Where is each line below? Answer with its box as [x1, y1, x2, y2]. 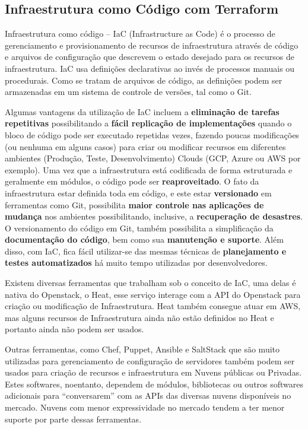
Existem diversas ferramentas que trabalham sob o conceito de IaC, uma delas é [5, 277, 296, 289]
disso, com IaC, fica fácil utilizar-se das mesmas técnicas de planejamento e [5, 244, 287, 257]
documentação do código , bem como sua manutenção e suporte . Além [5, 233, 284, 246]
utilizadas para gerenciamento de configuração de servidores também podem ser [5, 354, 295, 367]
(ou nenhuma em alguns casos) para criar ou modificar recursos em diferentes [5, 140, 286, 152]
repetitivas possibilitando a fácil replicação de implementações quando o [5, 117, 292, 129]
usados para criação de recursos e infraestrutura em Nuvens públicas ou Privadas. [5, 366, 302, 379]
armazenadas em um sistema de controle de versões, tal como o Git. [5, 85, 252, 98]
